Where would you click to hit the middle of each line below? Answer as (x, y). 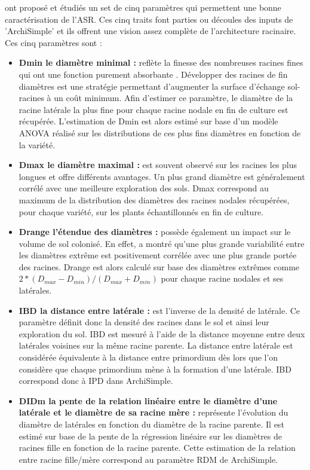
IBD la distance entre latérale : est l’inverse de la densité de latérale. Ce (159, 310)
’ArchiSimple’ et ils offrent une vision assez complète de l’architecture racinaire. (151, 31)
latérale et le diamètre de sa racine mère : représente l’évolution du (154, 412)
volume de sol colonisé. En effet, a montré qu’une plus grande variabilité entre (162, 243)
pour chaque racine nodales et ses (222, 278)
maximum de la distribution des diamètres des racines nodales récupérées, (154, 199)
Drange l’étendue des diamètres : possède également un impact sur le (155, 232)
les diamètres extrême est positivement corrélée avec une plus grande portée (158, 255)
